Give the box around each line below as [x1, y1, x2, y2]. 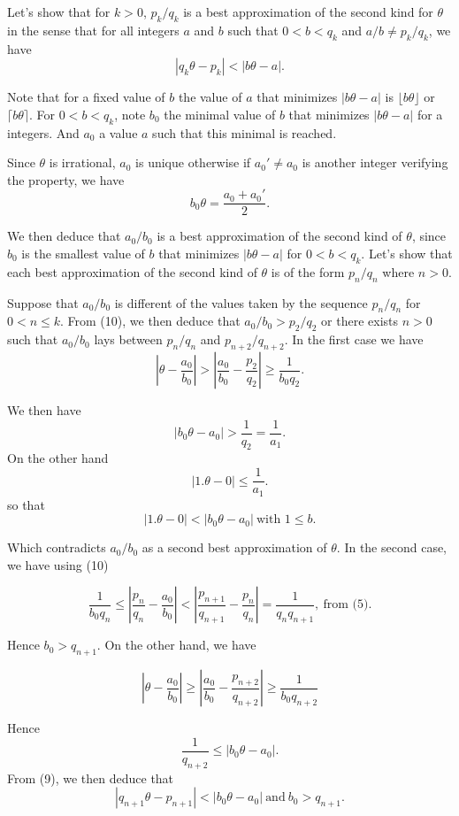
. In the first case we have [284, 330, 424, 349]
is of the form [271, 262, 345, 281]
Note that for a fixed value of [7, 88, 165, 106]
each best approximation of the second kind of [7, 262, 257, 281]
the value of [178, 88, 242, 106]
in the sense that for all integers [7, 20, 180, 39]
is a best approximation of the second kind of [157, 227, 402, 245]
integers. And [7, 123, 80, 142]
